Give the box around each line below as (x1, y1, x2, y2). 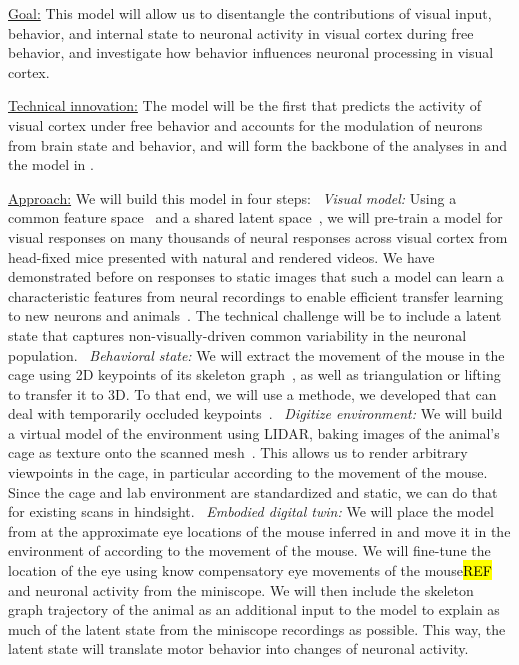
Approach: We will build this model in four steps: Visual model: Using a (8, 187, 457, 208)
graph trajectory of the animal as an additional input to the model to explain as (8, 599, 500, 620)
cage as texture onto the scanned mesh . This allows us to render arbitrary (8, 442, 468, 463)
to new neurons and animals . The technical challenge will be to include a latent (8, 305, 502, 326)
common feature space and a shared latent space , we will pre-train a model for (8, 207, 503, 228)
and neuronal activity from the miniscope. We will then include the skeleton (8, 579, 474, 600)
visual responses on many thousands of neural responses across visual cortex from (8, 226, 508, 247)
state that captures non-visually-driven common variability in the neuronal (8, 324, 467, 345)
